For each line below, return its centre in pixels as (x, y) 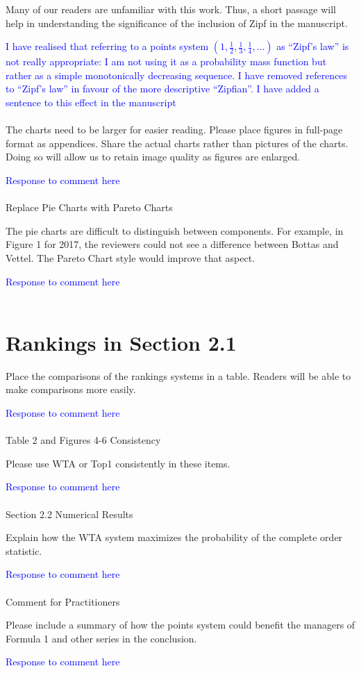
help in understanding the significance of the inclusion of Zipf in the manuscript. (177, 23)
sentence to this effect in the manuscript (91, 102)
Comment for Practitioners (63, 601)
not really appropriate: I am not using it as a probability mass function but (166, 61)
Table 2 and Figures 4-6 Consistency (83, 440)
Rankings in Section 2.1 (121, 342)
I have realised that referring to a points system (107, 46)
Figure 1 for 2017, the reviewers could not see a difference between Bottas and (172, 244)
